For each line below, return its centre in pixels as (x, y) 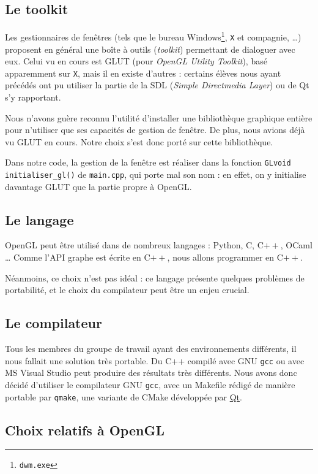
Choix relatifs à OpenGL (85, 430)
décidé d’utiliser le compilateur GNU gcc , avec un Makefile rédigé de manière (150, 384)
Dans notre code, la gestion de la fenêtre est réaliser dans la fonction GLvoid (148, 162)
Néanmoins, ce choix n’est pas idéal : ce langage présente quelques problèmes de (155, 277)
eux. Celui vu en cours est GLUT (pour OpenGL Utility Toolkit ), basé (136, 61)
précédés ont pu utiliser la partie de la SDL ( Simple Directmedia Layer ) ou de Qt (157, 85)
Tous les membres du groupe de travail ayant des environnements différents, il (151, 349)
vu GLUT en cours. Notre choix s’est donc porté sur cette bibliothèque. (139, 141)
